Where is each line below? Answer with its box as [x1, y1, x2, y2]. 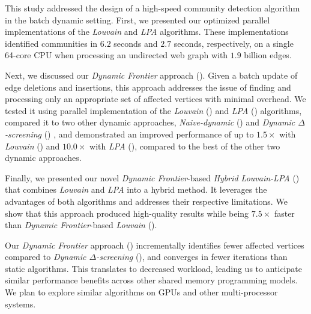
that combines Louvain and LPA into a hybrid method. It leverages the [5, 183, 267, 196]
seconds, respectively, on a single [174, 37, 294, 49]
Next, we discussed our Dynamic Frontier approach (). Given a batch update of [5, 68, 298, 81]
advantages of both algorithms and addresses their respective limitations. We [5, 195, 288, 207]
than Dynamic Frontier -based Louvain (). [5, 219, 157, 231]
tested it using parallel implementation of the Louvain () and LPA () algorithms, [5, 104, 302, 116]
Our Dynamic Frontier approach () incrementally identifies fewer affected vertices [5, 238, 304, 251]
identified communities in [5, 37, 98, 49]
